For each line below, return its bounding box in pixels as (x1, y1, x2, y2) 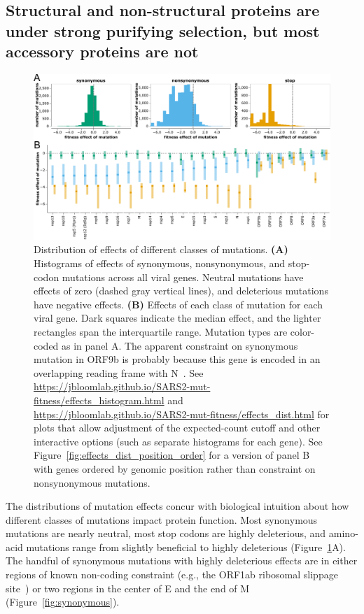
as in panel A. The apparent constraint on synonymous (62, 338, 298, 352)
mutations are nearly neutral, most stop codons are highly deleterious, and (6, 526, 326, 541)
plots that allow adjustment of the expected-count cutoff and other (34, 420, 321, 435)
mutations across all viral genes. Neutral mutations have (62, 269, 304, 284)
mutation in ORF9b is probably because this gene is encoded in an (34, 352, 321, 366)
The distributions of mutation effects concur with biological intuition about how (6, 499, 349, 513)
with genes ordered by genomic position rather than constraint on (34, 461, 316, 476)
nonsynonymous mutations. (34, 475, 150, 490)
